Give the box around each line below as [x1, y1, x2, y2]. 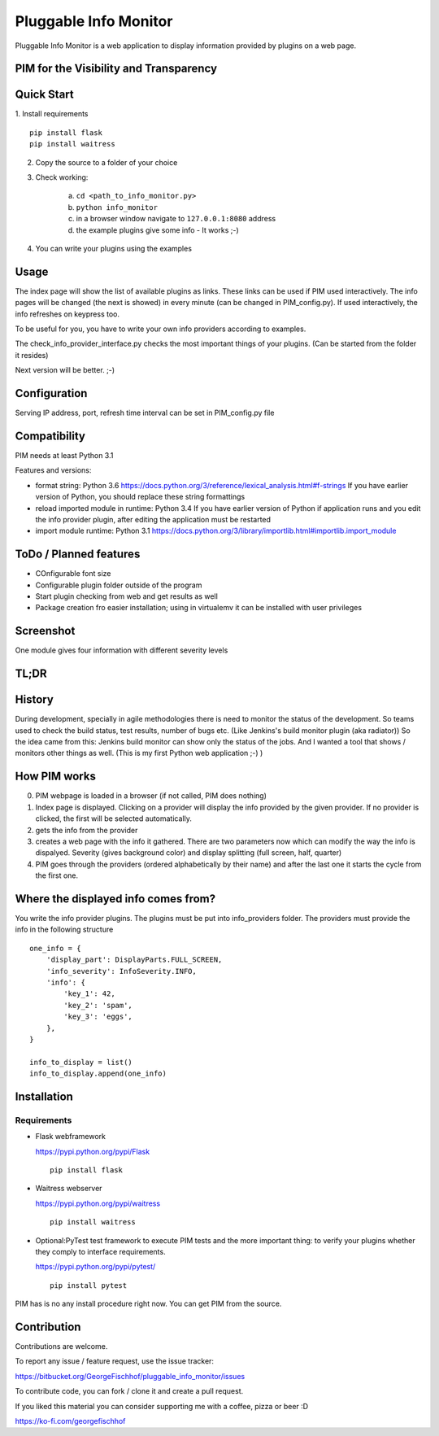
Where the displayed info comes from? [15, 892, 215, 906]
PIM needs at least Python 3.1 [15, 451, 114, 460]
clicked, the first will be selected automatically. [35, 814, 193, 823]
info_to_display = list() [29, 1058, 133, 1067]
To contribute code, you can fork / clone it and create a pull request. [15, 1386, 244, 1396]
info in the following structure [15, 924, 114, 935]
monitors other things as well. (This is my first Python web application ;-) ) [15, 749, 263, 758]
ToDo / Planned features [15, 548, 141, 561]
